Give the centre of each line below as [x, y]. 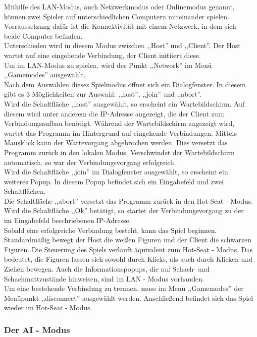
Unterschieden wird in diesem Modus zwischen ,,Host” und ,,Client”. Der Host [122, 45]
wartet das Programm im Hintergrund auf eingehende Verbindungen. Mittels [121, 133]
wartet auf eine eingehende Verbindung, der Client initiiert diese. [103, 55]
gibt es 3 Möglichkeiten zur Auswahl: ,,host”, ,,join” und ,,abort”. [103, 94]
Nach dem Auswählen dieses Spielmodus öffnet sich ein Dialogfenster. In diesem [125, 84]
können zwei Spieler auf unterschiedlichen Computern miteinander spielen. [117, 16]
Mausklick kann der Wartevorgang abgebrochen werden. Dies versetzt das [116, 142]
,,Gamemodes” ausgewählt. [45, 75]
